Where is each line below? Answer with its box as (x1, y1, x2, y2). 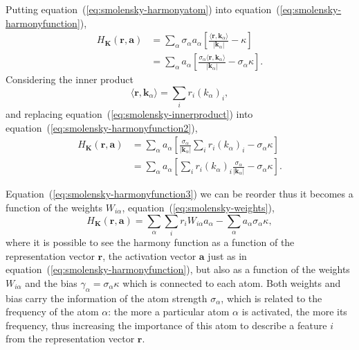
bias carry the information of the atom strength (6, 290, 208, 305)
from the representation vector (6, 331, 135, 346)
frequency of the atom (6, 304, 99, 319)
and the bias (25, 275, 77, 290)
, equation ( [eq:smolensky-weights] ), (122, 200, 275, 215)
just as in (208, 248, 247, 263)
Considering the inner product (6, 72, 134, 87)
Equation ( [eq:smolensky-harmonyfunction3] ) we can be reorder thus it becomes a (6, 186, 353, 201)
